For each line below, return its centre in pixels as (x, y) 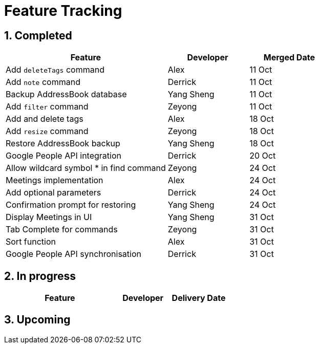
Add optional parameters (54, 193)
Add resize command (47, 131)
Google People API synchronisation (74, 254)
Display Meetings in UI (49, 217)
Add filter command (47, 107)
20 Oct (263, 156)
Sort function (31, 242)
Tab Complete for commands (62, 230)
